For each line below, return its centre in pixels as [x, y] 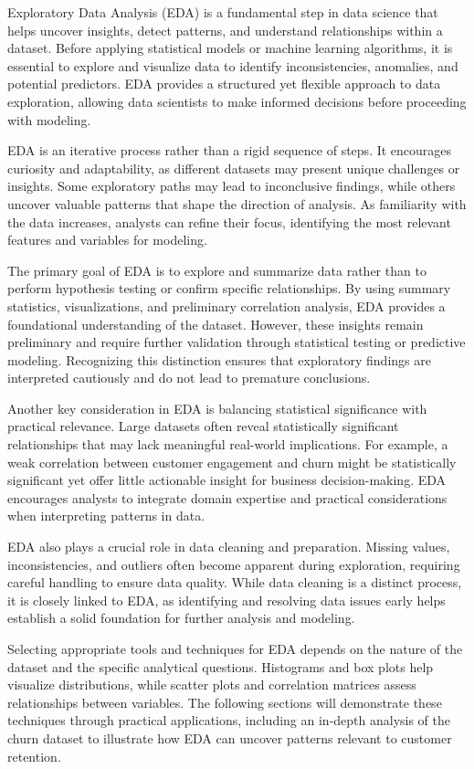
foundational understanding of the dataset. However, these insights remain [216, 324]
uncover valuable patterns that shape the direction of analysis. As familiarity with [237, 203]
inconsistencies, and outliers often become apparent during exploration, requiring [234, 564]
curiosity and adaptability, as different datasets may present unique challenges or [234, 168]
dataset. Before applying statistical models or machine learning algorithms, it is [230, 48]
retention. [34, 756]
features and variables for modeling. [107, 240]
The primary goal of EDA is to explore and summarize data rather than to [217, 270]
